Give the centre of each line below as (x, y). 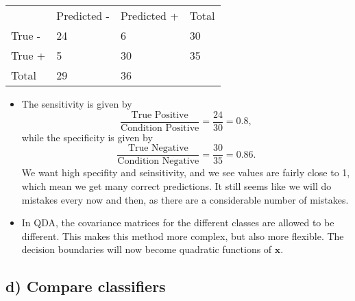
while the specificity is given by (87, 137)
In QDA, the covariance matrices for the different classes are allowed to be (178, 222)
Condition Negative (158, 161)
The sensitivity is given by (77, 104)
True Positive (160, 115)
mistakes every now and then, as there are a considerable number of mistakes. (185, 199)
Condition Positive (160, 128)
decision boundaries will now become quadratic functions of (147, 249)
